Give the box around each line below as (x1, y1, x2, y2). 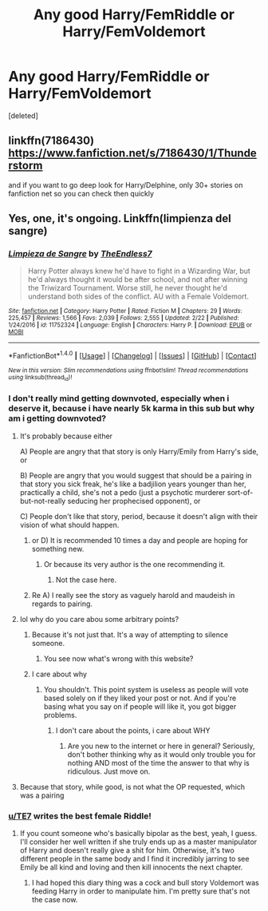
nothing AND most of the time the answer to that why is (67, 758, 250, 767)
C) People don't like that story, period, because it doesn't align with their (19, 511, 258, 521)
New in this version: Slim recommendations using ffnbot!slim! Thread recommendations (8, 366, 249, 374)
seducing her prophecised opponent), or (67, 496, 201, 505)
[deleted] (8, 110, 38, 121)
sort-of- (227, 487, 254, 497)
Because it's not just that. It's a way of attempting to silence (31, 629, 229, 640)
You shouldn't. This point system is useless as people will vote (43, 684, 249, 694)
